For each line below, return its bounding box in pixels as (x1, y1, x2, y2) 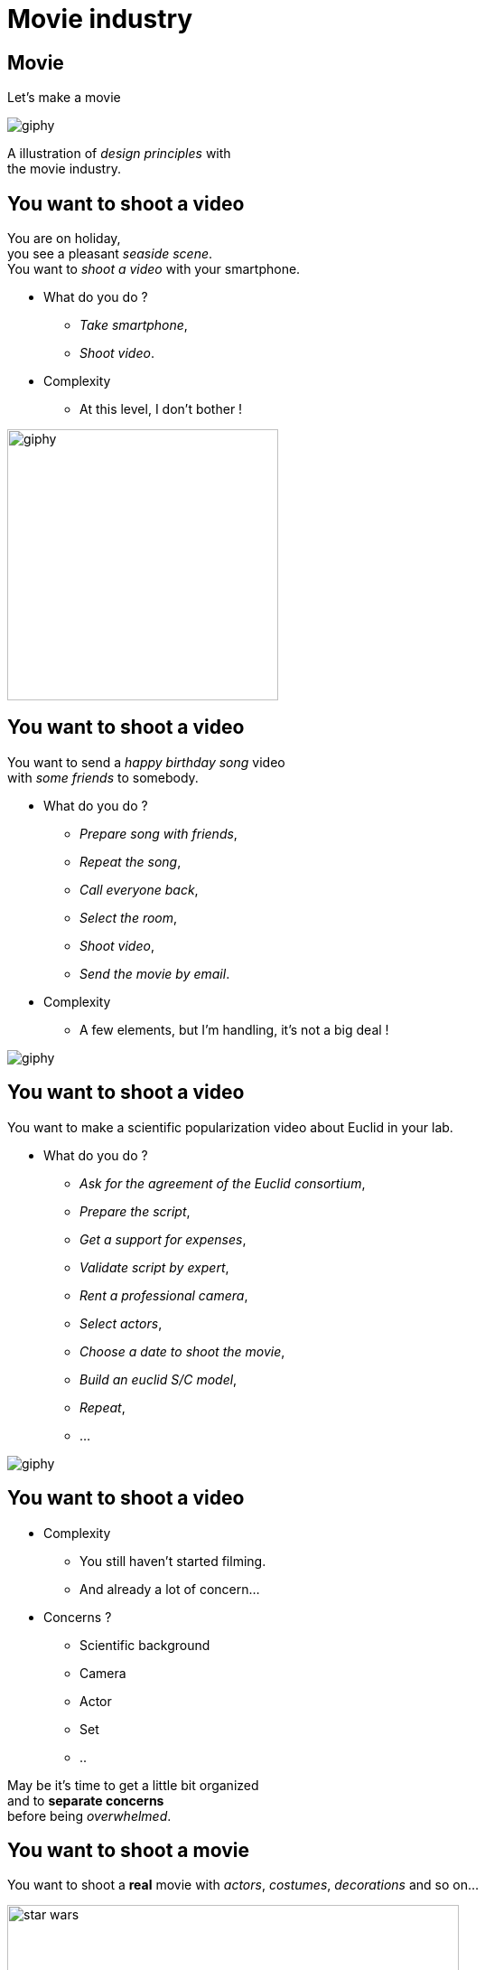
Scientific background (79, 1637, 210, 1653)
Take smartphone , (79, 317, 188, 333)
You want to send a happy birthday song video (7, 754, 285, 770)
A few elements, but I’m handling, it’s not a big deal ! (79, 1021, 389, 1037)
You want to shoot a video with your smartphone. (7, 261, 301, 277)
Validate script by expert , (79, 1259, 229, 1275)
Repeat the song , (79, 853, 182, 869)
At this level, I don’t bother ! (79, 401, 243, 417)
